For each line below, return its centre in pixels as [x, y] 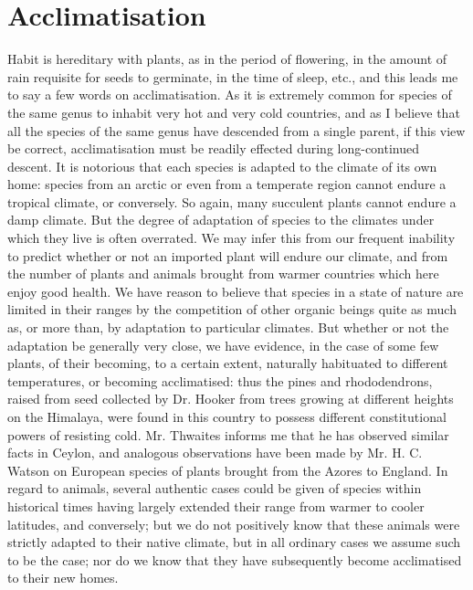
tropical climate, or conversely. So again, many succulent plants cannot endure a [232, 201]
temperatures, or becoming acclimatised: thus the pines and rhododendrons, [220, 380]
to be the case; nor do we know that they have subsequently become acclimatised [235, 559]
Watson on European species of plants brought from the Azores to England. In [228, 470]
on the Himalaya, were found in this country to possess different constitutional [227, 416]
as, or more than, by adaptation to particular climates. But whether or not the [228, 327]
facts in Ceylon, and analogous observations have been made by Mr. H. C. [215, 453]
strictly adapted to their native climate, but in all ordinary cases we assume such [234, 542]
